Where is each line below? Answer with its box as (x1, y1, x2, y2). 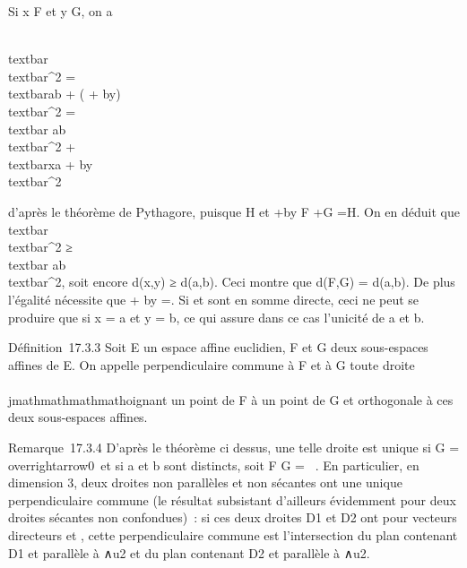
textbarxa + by (8, 154, 93, 173)
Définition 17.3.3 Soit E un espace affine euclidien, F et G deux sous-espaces (8, 338, 428, 357)
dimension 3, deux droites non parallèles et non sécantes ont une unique (8, 473, 402, 492)
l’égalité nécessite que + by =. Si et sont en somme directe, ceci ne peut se (8, 289, 419, 308)
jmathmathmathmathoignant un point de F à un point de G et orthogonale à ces (8, 390, 454, 409)
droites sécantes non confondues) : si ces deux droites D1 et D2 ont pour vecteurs (8, 508, 457, 527)
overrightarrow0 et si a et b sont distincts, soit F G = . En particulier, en (8, 455, 419, 474)
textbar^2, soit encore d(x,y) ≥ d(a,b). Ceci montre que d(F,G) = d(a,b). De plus (8, 272, 455, 291)
